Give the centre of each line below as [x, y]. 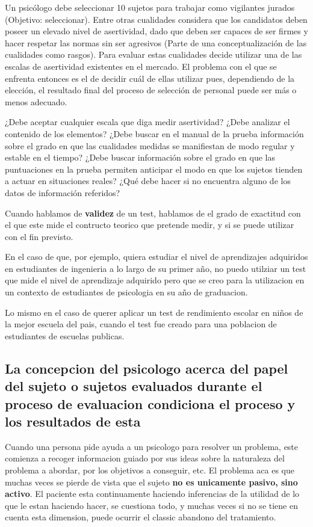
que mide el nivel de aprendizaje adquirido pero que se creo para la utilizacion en [155, 280]
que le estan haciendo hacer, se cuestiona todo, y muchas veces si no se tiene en [151, 505]
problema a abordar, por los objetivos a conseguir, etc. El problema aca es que [150, 470]
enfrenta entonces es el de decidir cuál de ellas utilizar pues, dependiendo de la [150, 78]
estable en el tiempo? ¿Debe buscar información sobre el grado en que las [140, 157]
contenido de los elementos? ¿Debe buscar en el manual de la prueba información [154, 133]
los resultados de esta [73, 421]
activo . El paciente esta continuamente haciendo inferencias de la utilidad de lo [152, 494]
